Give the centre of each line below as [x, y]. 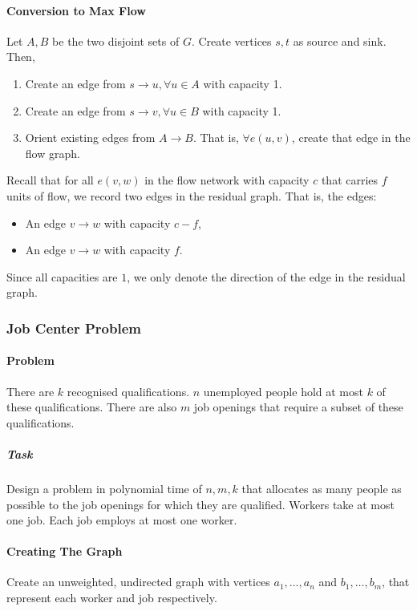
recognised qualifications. [128, 391]
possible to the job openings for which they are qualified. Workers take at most [200, 504]
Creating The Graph [65, 551]
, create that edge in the [351, 138]
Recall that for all [50, 180]
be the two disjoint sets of [116, 40]
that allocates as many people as [322, 488]
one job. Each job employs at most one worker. [122, 520]
